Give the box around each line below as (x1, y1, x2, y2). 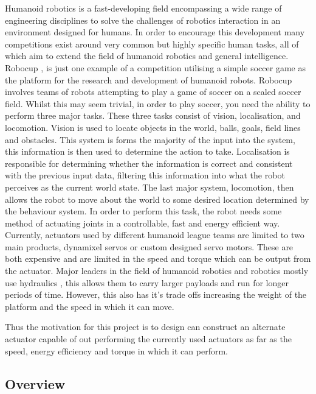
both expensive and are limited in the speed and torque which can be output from (5, 252, 311, 265)
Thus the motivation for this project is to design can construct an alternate (5, 320, 286, 333)
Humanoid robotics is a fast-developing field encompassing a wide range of (5, 2, 282, 14)
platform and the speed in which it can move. (5, 300, 174, 312)
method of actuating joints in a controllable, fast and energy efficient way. (5, 216, 280, 229)
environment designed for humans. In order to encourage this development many (5, 26, 305, 38)
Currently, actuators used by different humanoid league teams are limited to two (5, 228, 304, 241)
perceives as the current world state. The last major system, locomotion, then (5, 180, 294, 193)
